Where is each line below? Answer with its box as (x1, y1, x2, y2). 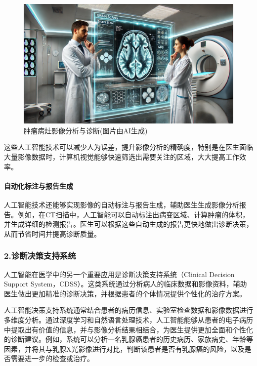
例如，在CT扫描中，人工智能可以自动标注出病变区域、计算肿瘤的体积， (17, 209, 250, 219)
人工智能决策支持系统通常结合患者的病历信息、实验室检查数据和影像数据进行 (4, 305, 253, 315)
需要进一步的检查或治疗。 (10, 353, 94, 364)
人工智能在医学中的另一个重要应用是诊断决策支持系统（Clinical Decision (4, 269, 235, 279)
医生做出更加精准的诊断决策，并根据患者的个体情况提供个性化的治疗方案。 (4, 288, 246, 298)
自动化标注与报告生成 (4, 180, 73, 191)
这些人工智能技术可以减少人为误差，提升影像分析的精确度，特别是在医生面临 (4, 142, 253, 152)
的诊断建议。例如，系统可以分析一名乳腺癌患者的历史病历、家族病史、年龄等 (4, 334, 253, 344)
